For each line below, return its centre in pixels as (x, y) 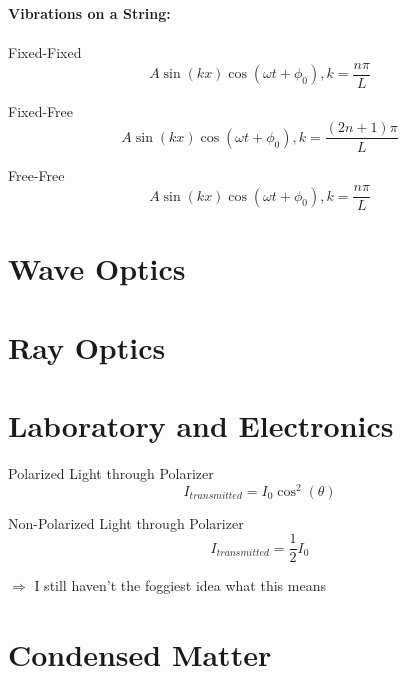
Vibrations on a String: (89, 13)
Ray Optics (87, 346)
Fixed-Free (40, 110)
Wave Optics (97, 268)
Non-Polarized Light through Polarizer (126, 522)
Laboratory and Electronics (201, 425)
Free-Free (36, 174)
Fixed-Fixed (45, 52)
